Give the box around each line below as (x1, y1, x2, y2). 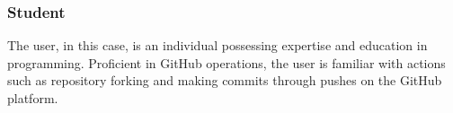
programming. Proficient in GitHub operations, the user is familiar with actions (7, 53, 446, 72)
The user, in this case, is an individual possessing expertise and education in (7, 36, 428, 55)
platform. (7, 89, 58, 107)
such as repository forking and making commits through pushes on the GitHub (7, 71, 442, 90)
